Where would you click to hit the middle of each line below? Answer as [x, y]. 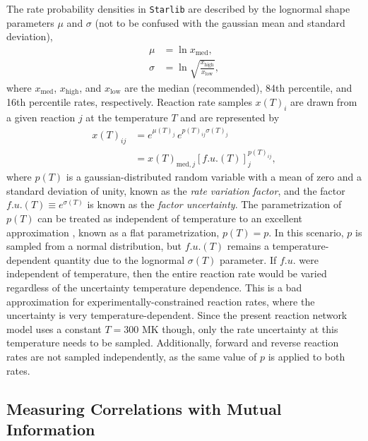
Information [51, 429]
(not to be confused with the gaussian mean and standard [220, 22]
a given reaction [41, 117]
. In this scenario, [306, 232]
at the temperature [127, 117]
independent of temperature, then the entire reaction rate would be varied [167, 273]
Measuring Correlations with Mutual [144, 408]
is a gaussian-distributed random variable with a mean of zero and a [214, 177]
